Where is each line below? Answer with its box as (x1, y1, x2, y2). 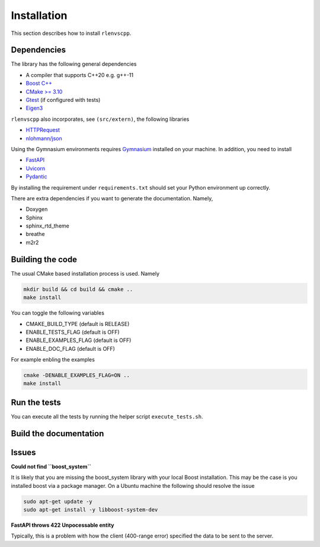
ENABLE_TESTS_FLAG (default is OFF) (25, 328, 120, 335)
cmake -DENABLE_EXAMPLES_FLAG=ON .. (23, 372, 130, 379)
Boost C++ (25, 80, 53, 87)
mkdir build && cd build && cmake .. (23, 286, 133, 293)
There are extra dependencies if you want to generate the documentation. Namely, (11, 194, 213, 201)
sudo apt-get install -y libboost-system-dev (23, 507, 158, 513)
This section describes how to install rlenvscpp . (11, 30, 132, 37)
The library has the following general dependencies (11, 60, 137, 68)
